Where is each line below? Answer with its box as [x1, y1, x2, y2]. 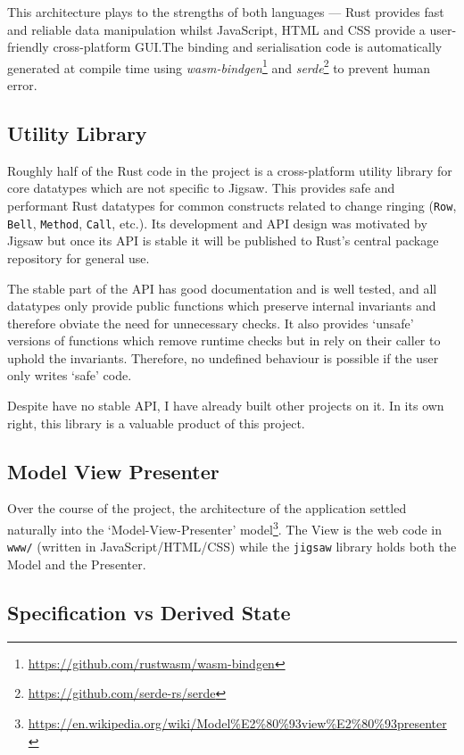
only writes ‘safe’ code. [7, 366, 132, 385]
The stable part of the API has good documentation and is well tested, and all [7, 278, 437, 297]
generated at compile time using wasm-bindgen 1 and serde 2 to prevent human [7, 55, 431, 77]
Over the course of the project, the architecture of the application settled [7, 499, 407, 518]
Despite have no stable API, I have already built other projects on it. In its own [7, 396, 444, 415]
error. [7, 76, 37, 95]
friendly [7, 37, 49, 56]
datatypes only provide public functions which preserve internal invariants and [7, 296, 436, 315]
